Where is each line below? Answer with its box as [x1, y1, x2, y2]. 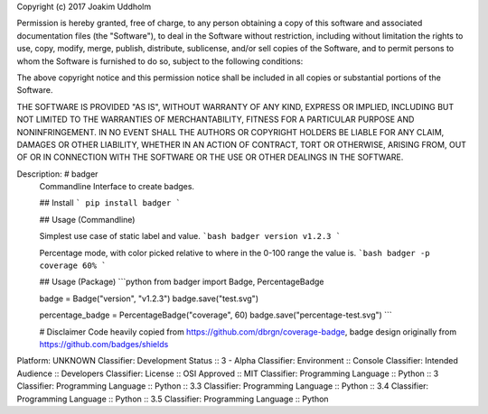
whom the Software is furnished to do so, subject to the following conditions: [16, 55, 304, 67]
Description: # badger [16, 168, 99, 179]
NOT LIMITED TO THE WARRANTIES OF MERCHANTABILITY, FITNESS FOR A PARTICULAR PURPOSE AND [16, 114, 415, 125]
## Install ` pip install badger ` [39, 198, 181, 208]
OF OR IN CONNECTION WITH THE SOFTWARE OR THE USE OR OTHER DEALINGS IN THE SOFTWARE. [16, 152, 404, 162]
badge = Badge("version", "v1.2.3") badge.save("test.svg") [39, 293, 259, 304]
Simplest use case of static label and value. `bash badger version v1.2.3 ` [39, 231, 342, 242]
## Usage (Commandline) [39, 214, 136, 225]
